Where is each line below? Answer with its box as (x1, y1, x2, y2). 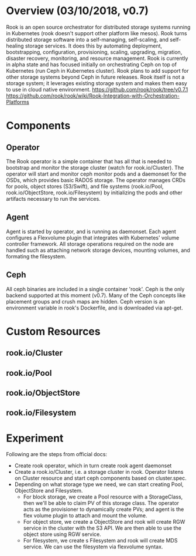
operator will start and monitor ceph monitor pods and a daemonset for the (6, 170, 187, 177)
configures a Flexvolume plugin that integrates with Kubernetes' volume (6, 234, 180, 241)
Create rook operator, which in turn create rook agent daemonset (14, 462, 172, 469)
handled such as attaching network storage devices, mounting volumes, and (6, 247, 190, 254)
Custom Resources (6, 325, 101, 338)
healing (6, 42, 25, 49)
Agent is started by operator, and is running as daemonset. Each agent (6, 228, 177, 235)
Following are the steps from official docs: (6, 451, 107, 458)
